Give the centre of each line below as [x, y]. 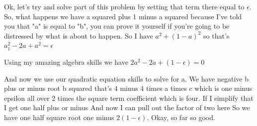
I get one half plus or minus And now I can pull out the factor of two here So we [127, 107]
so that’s [216, 35]
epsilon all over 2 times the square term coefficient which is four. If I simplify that [129, 98]
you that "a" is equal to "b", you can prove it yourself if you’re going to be [117, 26]
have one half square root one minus [59, 117]
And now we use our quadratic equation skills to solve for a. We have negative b [126, 78]
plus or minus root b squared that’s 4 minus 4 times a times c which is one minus [128, 88]
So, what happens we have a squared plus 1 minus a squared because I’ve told [123, 16]
